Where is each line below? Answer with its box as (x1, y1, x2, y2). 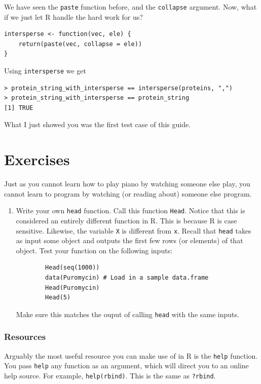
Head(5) (45, 294, 71, 301)
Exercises (4, 149, 70, 170)
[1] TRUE (4, 104, 33, 111)
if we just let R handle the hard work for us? (4, 11, 143, 22)
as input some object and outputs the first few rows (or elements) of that (16, 235, 243, 246)
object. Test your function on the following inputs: (16, 245, 173, 255)
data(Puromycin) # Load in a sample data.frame (45, 274, 209, 282)
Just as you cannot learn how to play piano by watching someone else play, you (4, 178, 250, 189)
